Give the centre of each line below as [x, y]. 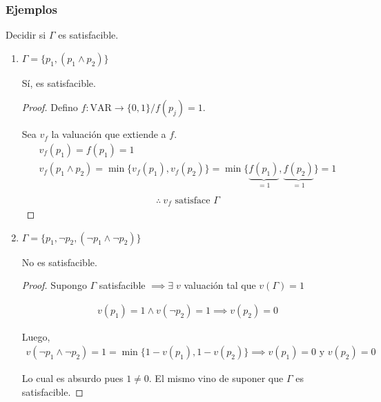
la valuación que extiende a [109, 134]
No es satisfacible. [59, 262]
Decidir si [26, 35]
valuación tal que [220, 285]
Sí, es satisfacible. [59, 82]
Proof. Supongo [54, 285]
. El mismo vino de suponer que [216, 378]
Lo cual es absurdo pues [72, 378]
